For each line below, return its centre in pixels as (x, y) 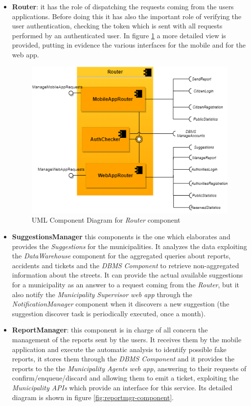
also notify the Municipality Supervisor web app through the (102, 294)
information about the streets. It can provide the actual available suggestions (127, 275)
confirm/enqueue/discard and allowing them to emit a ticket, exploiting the (125, 378)
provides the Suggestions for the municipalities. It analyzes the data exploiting (129, 246)
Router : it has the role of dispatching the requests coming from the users (123, 6)
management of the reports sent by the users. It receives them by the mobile (127, 340)
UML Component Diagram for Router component (106, 220)
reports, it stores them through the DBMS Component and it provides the (123, 359)
